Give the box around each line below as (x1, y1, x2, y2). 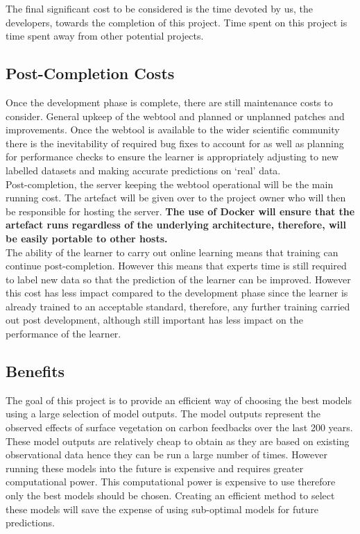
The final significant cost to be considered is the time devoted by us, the (6, 1, 313, 15)
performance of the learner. (6, 326, 121, 341)
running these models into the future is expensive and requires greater (6, 460, 304, 475)
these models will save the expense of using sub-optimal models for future (6, 501, 318, 516)
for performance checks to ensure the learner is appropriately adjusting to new (6, 149, 338, 164)
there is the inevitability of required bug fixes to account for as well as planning (6, 135, 344, 150)
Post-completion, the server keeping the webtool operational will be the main (6, 176, 334, 191)
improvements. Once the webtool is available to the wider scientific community (6, 122, 340, 137)
